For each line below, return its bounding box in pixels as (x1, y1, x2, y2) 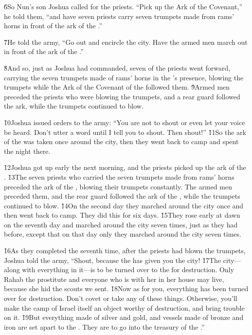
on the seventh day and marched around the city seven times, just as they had (4, 219, 238, 229)
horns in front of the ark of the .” (4, 20, 103, 31)
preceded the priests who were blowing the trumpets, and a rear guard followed (4, 91, 240, 101)
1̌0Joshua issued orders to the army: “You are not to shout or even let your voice (4, 117, 245, 127)
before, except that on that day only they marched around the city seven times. (4, 229, 241, 239)
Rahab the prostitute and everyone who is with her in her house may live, (4, 274, 224, 284)
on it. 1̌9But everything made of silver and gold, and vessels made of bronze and (4, 312, 244, 322)
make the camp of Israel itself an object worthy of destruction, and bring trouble (4, 302, 245, 313)
